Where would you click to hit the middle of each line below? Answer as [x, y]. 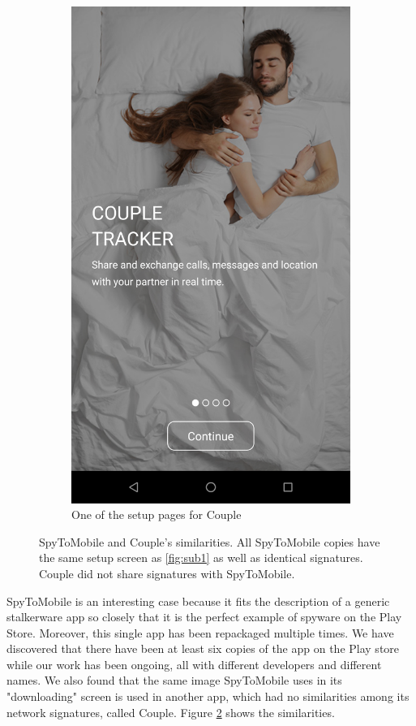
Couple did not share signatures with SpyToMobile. [167, 573]
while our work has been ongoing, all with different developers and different [194, 664]
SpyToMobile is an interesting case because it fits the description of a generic [198, 601]
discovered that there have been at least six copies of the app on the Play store [203, 648]
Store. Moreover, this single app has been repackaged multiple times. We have [200, 632]
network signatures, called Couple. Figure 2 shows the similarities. [171, 712]
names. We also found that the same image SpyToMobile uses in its [174, 680]
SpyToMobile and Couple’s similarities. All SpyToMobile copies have [210, 541]
